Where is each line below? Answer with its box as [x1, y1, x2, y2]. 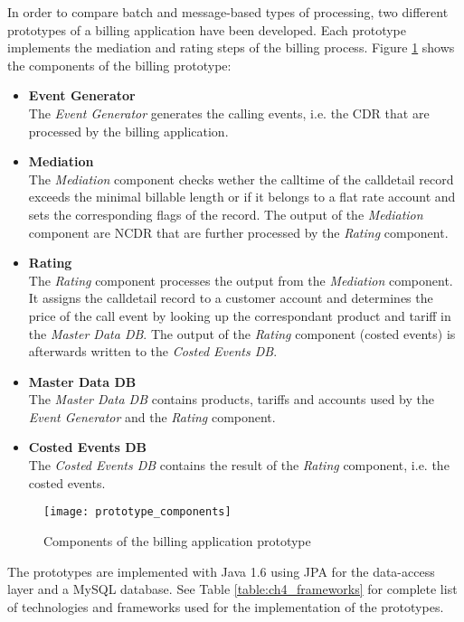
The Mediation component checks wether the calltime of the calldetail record [28, 169, 454, 188]
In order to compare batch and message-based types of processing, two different [7, 3, 449, 21]
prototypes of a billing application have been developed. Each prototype [7, 20, 407, 39]
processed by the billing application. [28, 121, 229, 140]
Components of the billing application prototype [43, 531, 311, 550]
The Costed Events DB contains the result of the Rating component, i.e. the [28, 456, 450, 475]
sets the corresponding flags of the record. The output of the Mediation [28, 204, 423, 223]
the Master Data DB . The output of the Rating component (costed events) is [28, 324, 456, 343]
